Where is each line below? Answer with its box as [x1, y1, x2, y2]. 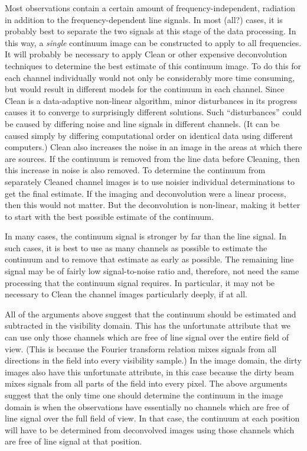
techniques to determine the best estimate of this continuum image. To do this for [5, 59, 302, 72]
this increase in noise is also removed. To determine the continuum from [5, 164, 266, 176]
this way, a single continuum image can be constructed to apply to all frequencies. [5, 36, 302, 48]
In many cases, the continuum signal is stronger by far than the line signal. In [5, 230, 286, 242]
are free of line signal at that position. [5, 435, 142, 447]
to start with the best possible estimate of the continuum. [5, 210, 214, 222]
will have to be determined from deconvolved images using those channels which [5, 423, 295, 436]
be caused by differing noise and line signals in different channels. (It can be [5, 117, 280, 129]
